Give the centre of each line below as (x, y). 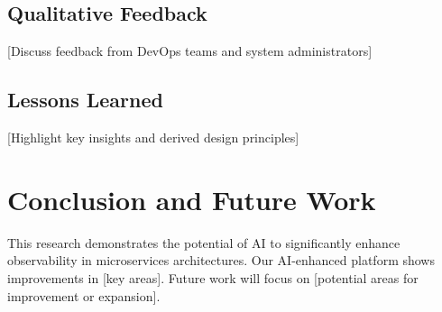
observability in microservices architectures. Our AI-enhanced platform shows (221, 260)
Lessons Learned (85, 100)
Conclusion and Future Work (192, 199)
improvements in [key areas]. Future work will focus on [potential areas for (213, 277)
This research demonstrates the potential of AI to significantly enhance (204, 242)
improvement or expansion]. (84, 295)
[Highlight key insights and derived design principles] (153, 137)
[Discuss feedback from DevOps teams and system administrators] (190, 51)
